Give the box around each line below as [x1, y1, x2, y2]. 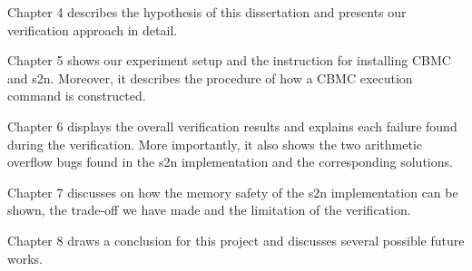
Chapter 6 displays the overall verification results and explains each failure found [7, 116, 457, 135]
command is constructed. [7, 86, 146, 105]
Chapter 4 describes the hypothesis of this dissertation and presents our [7, 3, 407, 21]
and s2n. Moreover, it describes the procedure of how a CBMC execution [7, 68, 413, 87]
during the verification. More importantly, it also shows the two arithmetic [7, 134, 423, 153]
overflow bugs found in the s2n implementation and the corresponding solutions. [7, 152, 453, 171]
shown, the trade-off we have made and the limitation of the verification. [7, 200, 411, 219]
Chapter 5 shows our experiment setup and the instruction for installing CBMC [7, 51, 451, 70]
